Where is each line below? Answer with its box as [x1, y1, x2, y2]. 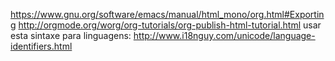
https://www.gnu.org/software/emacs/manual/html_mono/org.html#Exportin [10, 9, 325, 20]
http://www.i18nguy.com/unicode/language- [133, 30, 316, 41]
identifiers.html [10, 40, 73, 52]
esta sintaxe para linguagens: [10, 30, 132, 41]
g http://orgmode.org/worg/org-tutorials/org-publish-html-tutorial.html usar [10, 19, 322, 31]
